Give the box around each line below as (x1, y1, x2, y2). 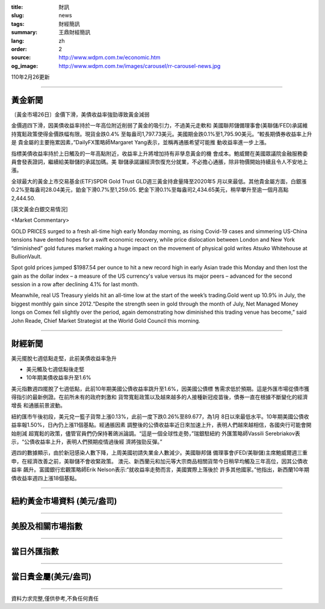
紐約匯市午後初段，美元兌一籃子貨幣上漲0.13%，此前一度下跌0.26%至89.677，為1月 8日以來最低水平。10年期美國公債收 (11, 412, 309, 420)
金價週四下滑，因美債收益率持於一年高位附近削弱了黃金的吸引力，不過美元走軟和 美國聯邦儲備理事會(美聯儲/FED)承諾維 (11, 122, 308, 129)
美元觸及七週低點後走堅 (26, 366, 84, 373)
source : (11, 54, 31, 61)
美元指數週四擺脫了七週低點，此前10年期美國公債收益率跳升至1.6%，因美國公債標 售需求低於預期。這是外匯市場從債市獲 (11, 385, 310, 392)
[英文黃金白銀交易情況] (11, 205, 69, 213)
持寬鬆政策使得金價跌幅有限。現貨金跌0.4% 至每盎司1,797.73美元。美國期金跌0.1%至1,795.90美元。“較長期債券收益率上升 (11, 130, 312, 138)
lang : (11, 37, 25, 44)
